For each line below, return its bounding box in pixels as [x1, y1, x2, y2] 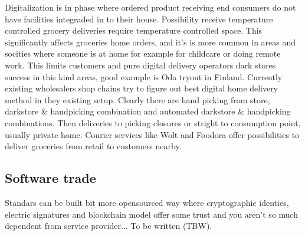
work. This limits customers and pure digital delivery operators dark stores [5, 58, 276, 71]
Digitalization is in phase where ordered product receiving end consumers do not [5, 1, 296, 13]
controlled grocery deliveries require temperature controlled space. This [5, 24, 263, 37]
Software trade [5, 169, 96, 187]
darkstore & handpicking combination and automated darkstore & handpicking [5, 105, 291, 117]
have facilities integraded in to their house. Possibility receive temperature [5, 12, 273, 25]
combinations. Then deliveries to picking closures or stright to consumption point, [5, 116, 301, 129]
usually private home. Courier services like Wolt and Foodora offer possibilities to [5, 128, 300, 140]
